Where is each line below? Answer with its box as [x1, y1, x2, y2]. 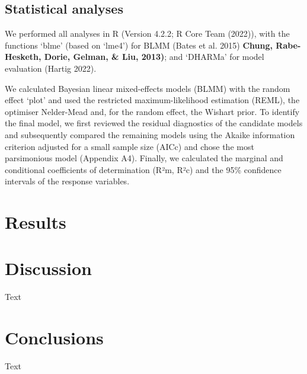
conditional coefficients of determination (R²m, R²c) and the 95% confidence [5, 163, 282, 175]
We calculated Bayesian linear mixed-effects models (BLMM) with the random [5, 82, 290, 94]
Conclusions [5, 325, 104, 350]
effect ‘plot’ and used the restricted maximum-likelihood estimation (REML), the [5, 94, 300, 106]
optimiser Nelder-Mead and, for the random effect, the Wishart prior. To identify [5, 105, 300, 117]
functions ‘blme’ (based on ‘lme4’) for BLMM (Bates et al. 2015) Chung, [5, 39, 273, 51]
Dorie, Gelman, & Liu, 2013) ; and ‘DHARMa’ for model [44, 50, 264, 63]
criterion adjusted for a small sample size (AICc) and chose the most [5, 140, 254, 152]
